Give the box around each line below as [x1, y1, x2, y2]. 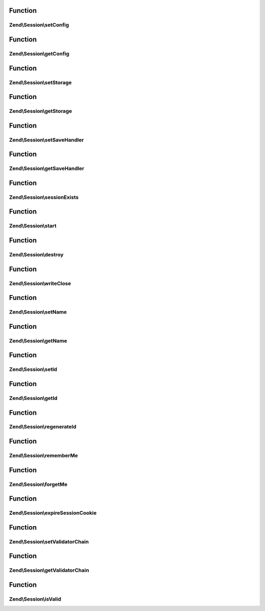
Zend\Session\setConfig [9, 22, 69, 28]
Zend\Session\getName [9, 337, 67, 344]
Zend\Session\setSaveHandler [9, 136, 84, 143]
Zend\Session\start [9, 222, 56, 229]
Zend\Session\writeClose [9, 280, 71, 287]
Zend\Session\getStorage [9, 108, 72, 115]
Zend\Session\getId [9, 395, 57, 401]
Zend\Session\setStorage [9, 79, 72, 86]
